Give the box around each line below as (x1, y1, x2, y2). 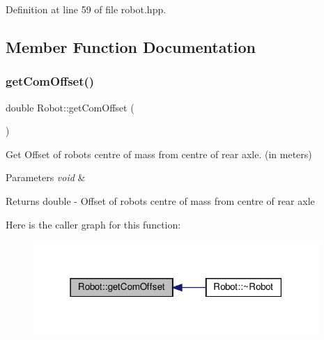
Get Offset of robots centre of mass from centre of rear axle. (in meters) (6, 146, 312, 161)
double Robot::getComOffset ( (6, 100, 134, 114)
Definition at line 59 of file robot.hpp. (6, 2, 167, 16)
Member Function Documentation (6, 36, 256, 57)
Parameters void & (6, 170, 86, 185)
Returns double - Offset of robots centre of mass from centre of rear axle (6, 193, 315, 208)
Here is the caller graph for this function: (6, 217, 181, 231)
